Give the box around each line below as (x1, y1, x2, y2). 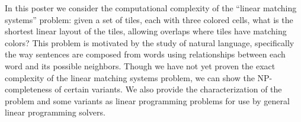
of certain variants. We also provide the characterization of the (55, 83, 282, 95)
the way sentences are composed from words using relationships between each (5, 48, 286, 60)
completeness (5, 83, 52, 95)
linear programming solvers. (5, 106, 105, 118)
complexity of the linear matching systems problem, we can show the (5, 71, 255, 84)
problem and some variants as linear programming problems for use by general (5, 94, 290, 107)
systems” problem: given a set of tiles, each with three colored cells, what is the (5, 13, 293, 25)
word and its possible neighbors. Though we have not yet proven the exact (5, 59, 276, 72)
